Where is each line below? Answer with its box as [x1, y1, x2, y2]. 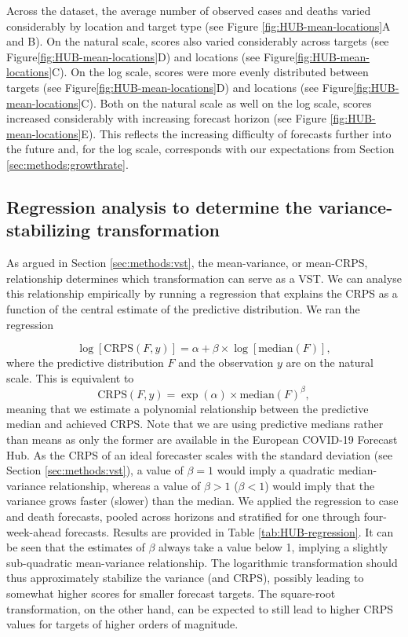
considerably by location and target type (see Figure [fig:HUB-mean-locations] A [6, 17, 391, 34]
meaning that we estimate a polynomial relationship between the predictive [6, 400, 369, 416]
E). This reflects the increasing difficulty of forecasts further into [81, 125, 392, 141]
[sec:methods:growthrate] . [6, 156, 129, 172]
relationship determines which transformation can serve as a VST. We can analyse [6, 269, 402, 286]
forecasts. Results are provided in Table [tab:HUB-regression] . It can [64, 523, 394, 540]
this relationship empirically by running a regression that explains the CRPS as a [6, 285, 398, 302]
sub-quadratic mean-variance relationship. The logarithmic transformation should [6, 554, 398, 570]
